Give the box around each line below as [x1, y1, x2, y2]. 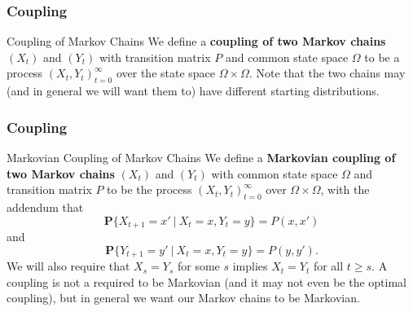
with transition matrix [99, 48, 211, 65]
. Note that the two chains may [248, 64, 406, 81]
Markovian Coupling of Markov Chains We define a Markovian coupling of [7, 149, 396, 166]
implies [232, 257, 268, 275]
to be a [364, 48, 400, 65]
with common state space [211, 165, 338, 182]
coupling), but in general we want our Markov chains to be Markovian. [7, 289, 360, 306]
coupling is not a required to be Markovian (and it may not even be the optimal [7, 273, 406, 290]
